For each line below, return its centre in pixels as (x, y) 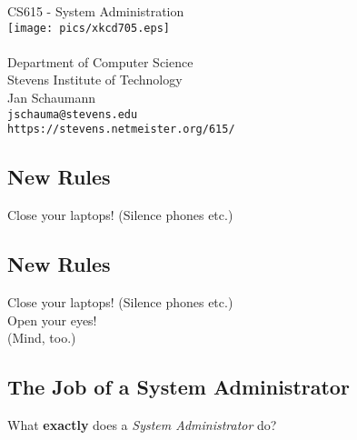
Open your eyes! (52, 320)
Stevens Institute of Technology (95, 80)
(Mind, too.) (42, 338)
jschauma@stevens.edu (73, 114)
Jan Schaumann (52, 98)
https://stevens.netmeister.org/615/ (121, 130)
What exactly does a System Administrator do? (142, 424)
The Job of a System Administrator (178, 387)
